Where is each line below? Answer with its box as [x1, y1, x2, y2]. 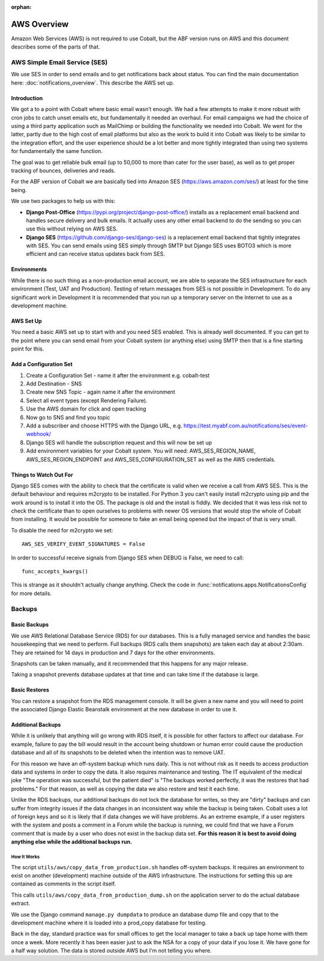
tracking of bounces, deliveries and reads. [11, 167, 116, 174]
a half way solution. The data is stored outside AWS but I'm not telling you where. [11, 947, 212, 954]
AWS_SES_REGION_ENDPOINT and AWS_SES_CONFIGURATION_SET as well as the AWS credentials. [26, 456, 276, 463]
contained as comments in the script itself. [11, 880, 116, 888]
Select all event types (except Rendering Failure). [26, 397, 148, 404]
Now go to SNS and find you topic [26, 414, 110, 421]
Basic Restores [11, 686, 49, 693]
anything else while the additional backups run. [11, 838, 132, 846]
